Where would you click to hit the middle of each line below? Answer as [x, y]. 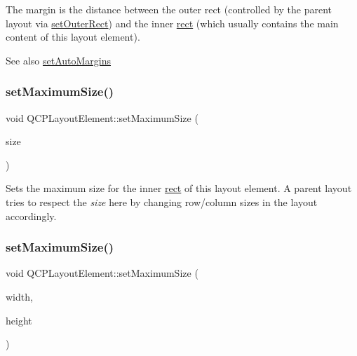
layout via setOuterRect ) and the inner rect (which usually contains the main [172, 23]
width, [19, 296]
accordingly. [31, 215]
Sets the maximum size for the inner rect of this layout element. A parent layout [179, 188]
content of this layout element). [73, 37]
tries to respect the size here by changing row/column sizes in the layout [162, 201]
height [19, 320]
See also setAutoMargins [59, 60]
